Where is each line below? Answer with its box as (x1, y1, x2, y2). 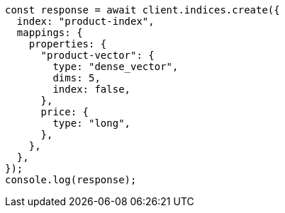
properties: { (28, 38, 107, 50)
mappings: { (16, 27, 83, 38)
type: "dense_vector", (52, 61, 179, 72)
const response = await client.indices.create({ (5, 4, 280, 16)
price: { (40, 106, 89, 117)
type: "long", (52, 117, 131, 129)
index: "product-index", (16, 16, 155, 27)
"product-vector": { (40, 50, 155, 61)
